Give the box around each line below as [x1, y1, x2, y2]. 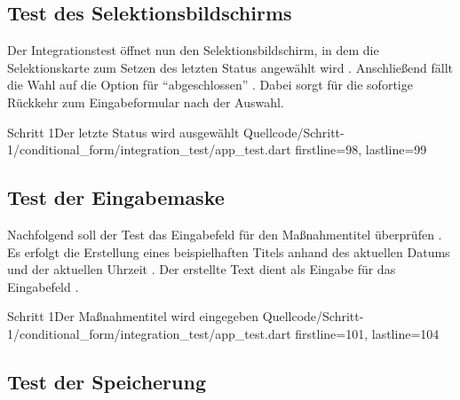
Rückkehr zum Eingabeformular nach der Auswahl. [7, 92, 284, 111]
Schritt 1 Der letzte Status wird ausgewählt [7, 122, 240, 141]
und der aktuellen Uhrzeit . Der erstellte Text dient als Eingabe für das [7, 260, 396, 278]
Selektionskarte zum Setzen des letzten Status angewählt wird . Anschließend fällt [7, 58, 454, 76]
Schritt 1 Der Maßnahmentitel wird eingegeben [7, 307, 259, 325]
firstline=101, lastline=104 [295, 324, 440, 342]
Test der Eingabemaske [7, 184, 225, 211]
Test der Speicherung [7, 367, 206, 395]
